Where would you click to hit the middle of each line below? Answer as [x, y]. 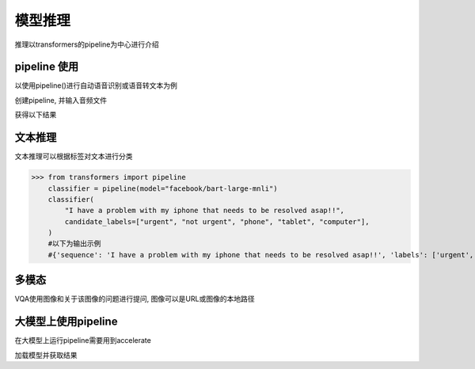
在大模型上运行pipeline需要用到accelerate [83, 340]
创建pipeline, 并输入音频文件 [61, 100]
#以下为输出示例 [74, 244]
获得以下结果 [36, 115]
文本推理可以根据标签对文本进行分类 [74, 156]
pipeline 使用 [47, 67]
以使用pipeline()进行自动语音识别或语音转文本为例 [96, 86]
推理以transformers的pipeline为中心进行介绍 [87, 44]
